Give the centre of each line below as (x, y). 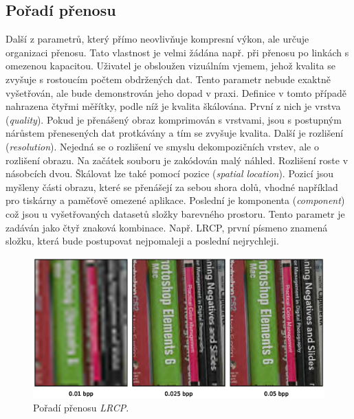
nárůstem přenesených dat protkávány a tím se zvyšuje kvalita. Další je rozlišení (175, 133)
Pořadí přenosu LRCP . (81, 408)
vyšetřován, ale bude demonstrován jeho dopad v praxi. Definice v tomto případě (176, 92)
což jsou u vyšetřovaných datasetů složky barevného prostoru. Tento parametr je (175, 213)
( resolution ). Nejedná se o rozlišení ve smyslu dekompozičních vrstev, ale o (162, 146)
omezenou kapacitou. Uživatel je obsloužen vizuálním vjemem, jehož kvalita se (171, 66)
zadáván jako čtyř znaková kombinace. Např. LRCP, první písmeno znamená (167, 227)
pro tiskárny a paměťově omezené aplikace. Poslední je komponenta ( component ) (175, 200)
